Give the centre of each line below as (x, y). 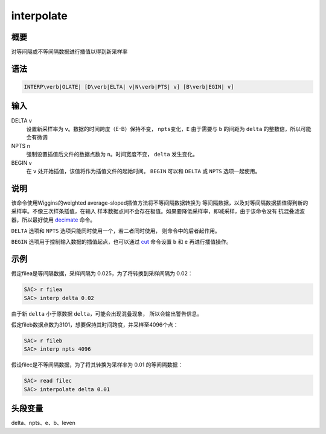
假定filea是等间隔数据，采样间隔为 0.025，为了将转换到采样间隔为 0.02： (102, 273)
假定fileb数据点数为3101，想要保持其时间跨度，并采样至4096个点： (95, 325)
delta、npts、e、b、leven (43, 423)
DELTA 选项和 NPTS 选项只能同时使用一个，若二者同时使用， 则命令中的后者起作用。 (116, 231)
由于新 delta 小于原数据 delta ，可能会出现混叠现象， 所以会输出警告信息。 (107, 313)
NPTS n (21, 145)
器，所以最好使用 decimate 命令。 (53, 220)
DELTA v (22, 120)
